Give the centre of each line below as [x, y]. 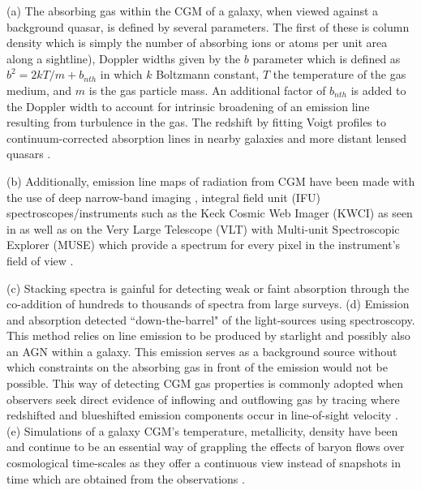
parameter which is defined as [326, 58]
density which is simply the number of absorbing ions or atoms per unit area [197, 43]
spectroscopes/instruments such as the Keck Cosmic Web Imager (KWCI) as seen [210, 213]
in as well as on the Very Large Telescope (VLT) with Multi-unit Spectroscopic [203, 228]
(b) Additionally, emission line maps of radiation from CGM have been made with [211, 181]
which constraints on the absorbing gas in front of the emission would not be [197, 367]
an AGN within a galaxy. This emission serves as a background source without [202, 351]
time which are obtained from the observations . [126, 478]
